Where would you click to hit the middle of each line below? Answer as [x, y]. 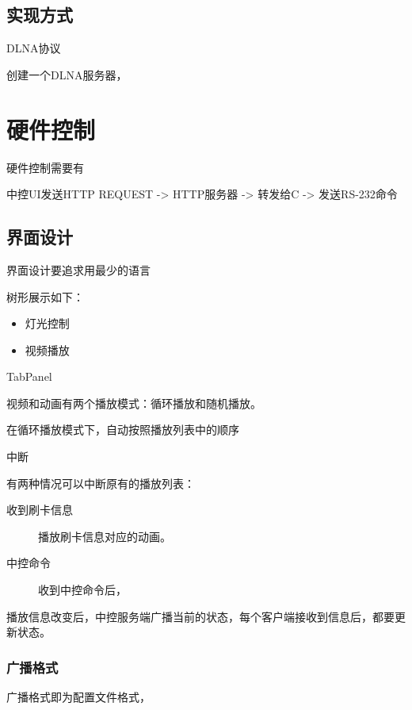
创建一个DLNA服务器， [67, 74]
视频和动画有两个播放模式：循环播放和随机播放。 [134, 403]
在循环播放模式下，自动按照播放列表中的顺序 [123, 430]
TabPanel [29, 376]
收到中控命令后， [82, 590]
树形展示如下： [45, 296]
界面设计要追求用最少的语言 [78, 269]
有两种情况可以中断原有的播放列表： [101, 483]
